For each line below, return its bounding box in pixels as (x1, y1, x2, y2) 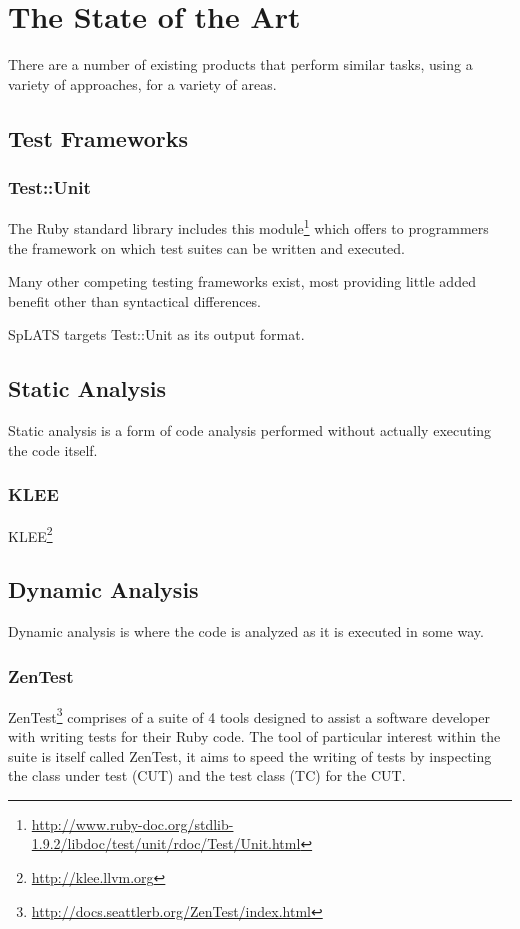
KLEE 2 (8, 522, 53, 546)
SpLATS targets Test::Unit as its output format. (8, 324, 305, 345)
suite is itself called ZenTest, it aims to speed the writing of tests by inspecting (8, 745, 492, 766)
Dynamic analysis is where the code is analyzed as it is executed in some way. (8, 621, 484, 641)
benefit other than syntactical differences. (8, 290, 262, 311)
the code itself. (8, 439, 98, 460)
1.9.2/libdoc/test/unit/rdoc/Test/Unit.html (31, 833, 301, 854)
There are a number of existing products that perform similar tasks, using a (8, 54, 473, 75)
